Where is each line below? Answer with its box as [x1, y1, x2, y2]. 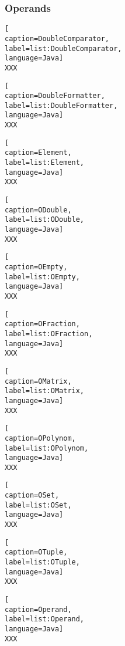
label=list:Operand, [5, 615, 85, 624]
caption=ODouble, [5, 205, 72, 214]
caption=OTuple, [5, 548, 68, 557]
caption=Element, [5, 148, 72, 157]
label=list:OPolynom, [5, 444, 89, 452]
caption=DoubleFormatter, [5, 92, 105, 100]
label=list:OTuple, [5, 558, 80, 567]
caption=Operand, [5, 605, 72, 614]
